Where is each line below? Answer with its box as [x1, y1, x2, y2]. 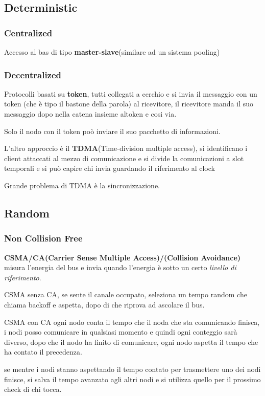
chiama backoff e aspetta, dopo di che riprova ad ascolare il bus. [4, 299, 205, 310]
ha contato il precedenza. [4, 346, 82, 357]
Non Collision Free [4, 232, 83, 245]
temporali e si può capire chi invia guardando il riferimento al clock [4, 163, 215, 173]
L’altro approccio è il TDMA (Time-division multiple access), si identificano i [4, 143, 248, 153]
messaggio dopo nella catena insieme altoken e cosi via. [4, 108, 177, 119]
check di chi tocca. [4, 384, 62, 394]
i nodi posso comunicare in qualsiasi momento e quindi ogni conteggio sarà [4, 326, 237, 337]
